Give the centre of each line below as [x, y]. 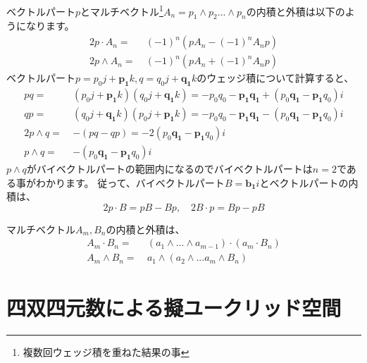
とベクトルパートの [304, 182]
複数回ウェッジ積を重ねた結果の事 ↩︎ [106, 351]
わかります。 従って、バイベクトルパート [130, 182]
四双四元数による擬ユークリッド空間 [174, 307]
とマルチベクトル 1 [122, 10]
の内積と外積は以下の [296, 11]
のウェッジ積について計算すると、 [275, 78]
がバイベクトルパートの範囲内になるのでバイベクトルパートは [169, 169]
